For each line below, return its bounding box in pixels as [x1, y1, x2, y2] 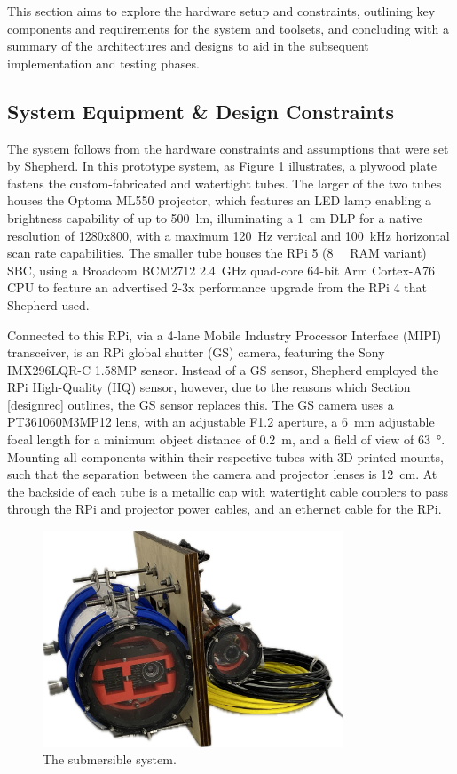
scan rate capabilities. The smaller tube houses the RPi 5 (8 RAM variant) [7, 243, 427, 262]
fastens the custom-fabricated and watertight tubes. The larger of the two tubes [7, 173, 442, 192]
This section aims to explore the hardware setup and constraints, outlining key [7, 2, 436, 20]
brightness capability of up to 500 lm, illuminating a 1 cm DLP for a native [7, 208, 422, 227]
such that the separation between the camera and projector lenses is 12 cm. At [7, 465, 437, 483]
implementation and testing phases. [7, 53, 200, 72]
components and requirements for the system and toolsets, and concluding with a [7, 19, 449, 37]
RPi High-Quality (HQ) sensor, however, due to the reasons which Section [7, 378, 411, 396]
